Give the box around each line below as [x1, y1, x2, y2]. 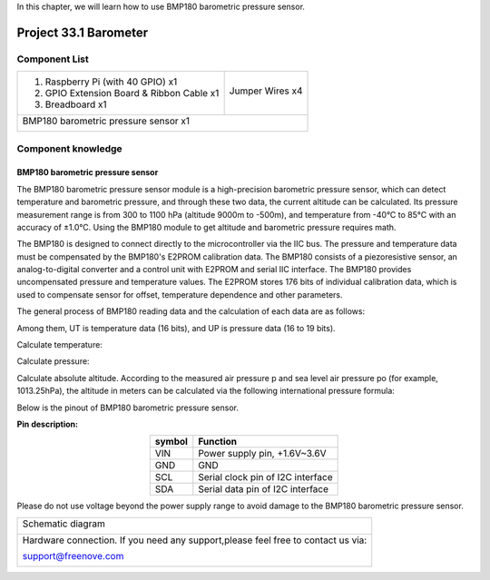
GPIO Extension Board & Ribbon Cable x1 [44, 87, 220, 100]
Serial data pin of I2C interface [198, 483, 329, 496]
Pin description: [16, 418, 79, 429]
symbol [154, 436, 188, 448]
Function [198, 436, 238, 448]
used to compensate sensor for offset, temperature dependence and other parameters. [16, 289, 344, 300]
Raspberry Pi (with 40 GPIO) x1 [44, 75, 178, 88]
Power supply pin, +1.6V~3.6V [198, 447, 327, 460]
